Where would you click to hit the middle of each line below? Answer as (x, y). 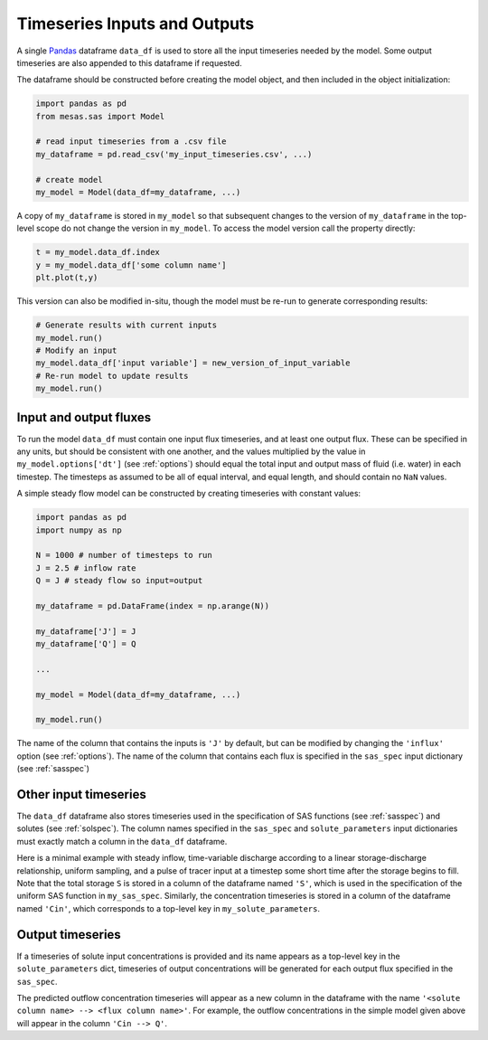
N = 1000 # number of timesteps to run (124, 555)
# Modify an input (76, 350)
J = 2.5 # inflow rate (86, 568)
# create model (69, 180)
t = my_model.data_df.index (98, 252)
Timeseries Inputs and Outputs (136, 24)
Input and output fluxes (84, 417)
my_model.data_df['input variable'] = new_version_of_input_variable (193, 363)
